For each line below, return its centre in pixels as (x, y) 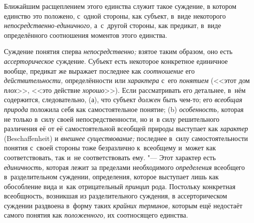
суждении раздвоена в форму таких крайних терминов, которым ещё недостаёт (123, 205)
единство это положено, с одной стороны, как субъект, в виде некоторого (115, 15)
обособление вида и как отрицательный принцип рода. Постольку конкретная (120, 186)
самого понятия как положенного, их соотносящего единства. (96, 215)
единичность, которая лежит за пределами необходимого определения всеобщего (125, 167)
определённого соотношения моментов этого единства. (86, 35)
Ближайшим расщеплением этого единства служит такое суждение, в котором (120, 6)
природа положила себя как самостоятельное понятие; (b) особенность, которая (124, 109)
